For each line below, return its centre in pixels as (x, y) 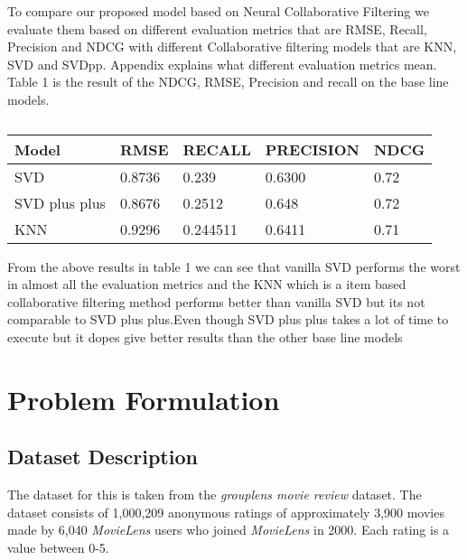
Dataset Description (103, 457)
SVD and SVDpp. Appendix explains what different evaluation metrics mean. (222, 64)
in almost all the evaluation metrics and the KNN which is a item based (207, 284)
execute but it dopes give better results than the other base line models (205, 336)
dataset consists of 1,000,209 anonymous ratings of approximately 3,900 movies (226, 512)
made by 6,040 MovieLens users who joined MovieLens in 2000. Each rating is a (229, 530)
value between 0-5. (58, 547)
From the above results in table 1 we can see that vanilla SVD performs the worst (234, 266)
